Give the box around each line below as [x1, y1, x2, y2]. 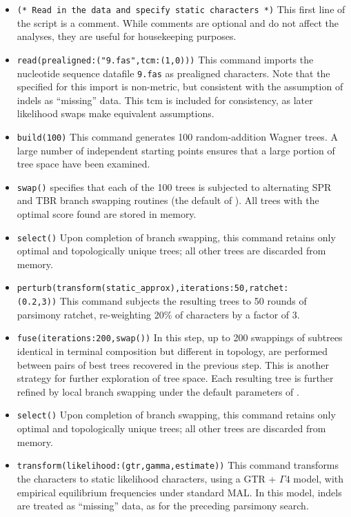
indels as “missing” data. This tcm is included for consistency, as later [17, 92, 313, 107]
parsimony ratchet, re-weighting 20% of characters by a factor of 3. [17, 307, 300, 321]
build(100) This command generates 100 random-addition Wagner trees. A [17, 129, 338, 143]
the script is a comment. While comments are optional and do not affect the [17, 15, 339, 30]
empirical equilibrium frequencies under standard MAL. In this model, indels [17, 485, 342, 499]
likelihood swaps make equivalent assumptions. [17, 106, 214, 121]
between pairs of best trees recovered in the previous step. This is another [17, 357, 330, 372]
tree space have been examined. [17, 156, 150, 171]
